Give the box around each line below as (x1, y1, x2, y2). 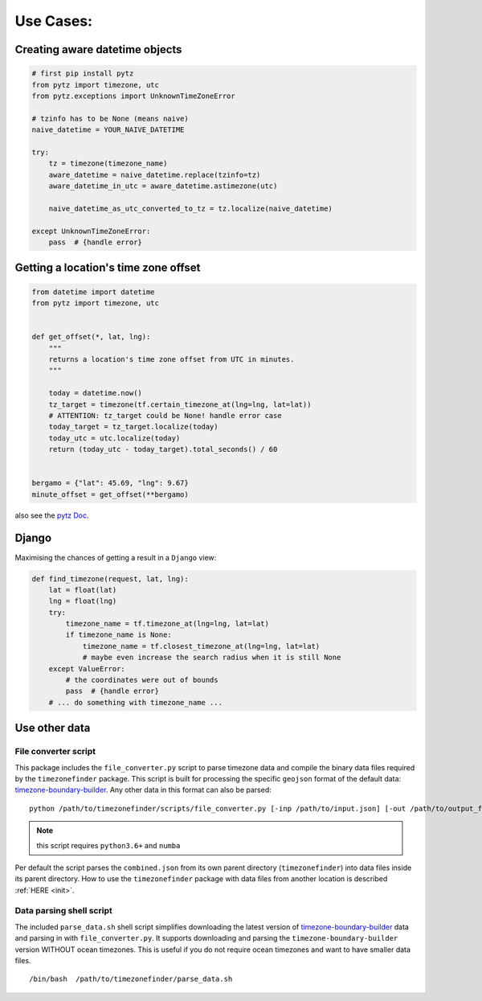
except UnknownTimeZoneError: (31, 226, 151, 236)
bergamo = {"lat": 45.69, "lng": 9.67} (31, 478, 189, 488)
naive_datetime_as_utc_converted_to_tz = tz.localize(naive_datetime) (48, 203, 333, 213)
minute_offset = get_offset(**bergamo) (31, 490, 189, 498)
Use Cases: (14, 12, 92, 30)
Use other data (14, 721, 91, 735)
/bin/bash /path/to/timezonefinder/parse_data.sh (29, 974, 233, 984)
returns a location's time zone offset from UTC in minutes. (48, 355, 295, 363)
